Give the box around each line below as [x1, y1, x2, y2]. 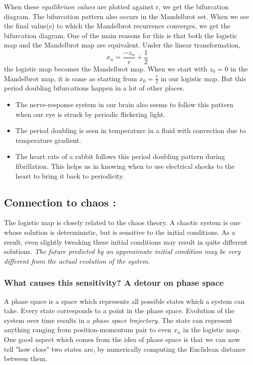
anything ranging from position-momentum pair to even [4, 324, 172, 335]
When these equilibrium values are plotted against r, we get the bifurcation [4, 1, 229, 11]
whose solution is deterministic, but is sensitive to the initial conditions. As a [4, 227, 235, 237]
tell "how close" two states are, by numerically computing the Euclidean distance [4, 343, 246, 354]
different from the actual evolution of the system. [4, 255, 150, 266]
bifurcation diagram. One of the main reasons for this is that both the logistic [4, 30, 237, 40]
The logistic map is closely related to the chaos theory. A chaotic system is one [4, 217, 241, 228]
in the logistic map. [183, 324, 241, 335]
